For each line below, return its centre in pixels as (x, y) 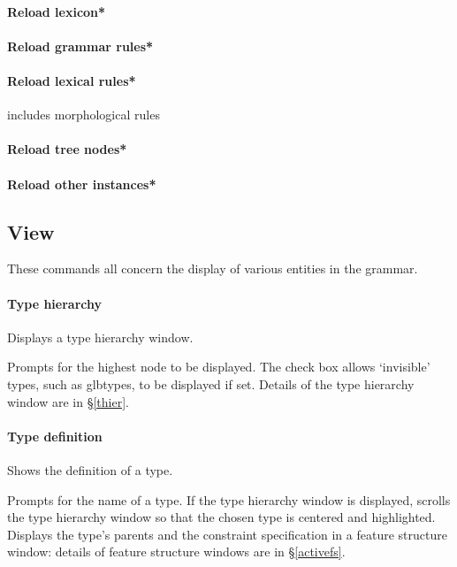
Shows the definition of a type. (90, 469)
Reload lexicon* (57, 11)
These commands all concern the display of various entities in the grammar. (213, 268)
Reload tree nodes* (67, 149)
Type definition (55, 436)
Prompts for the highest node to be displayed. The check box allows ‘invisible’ (219, 367)
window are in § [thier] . (68, 401)
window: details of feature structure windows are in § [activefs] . (176, 552)
